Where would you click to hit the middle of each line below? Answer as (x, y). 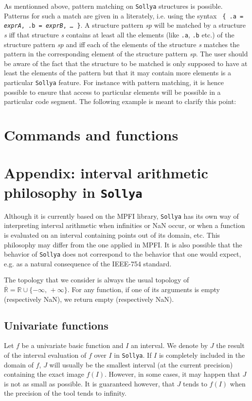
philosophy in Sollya (73, 192)
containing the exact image (44, 374)
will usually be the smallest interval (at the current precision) (141, 364)
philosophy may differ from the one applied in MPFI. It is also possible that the (123, 244)
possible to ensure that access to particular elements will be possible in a (112, 92)
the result (230, 345)
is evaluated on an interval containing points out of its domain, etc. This (112, 235)
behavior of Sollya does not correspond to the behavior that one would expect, (123, 254)
